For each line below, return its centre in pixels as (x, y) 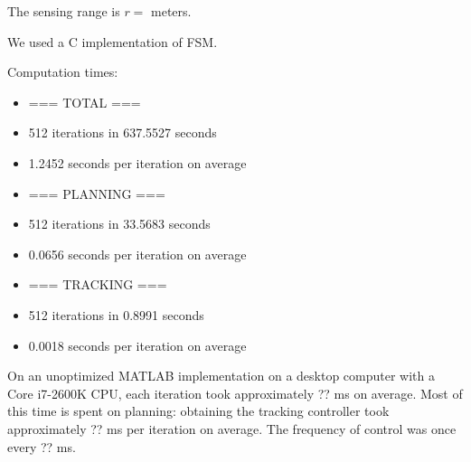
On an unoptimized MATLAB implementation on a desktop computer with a (221, 376)
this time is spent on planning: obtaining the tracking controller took (198, 411)
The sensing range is (64, 11)
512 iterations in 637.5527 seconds (122, 132)
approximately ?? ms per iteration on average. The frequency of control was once (232, 428)
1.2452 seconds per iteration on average (137, 162)
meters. (171, 11)
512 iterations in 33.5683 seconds (119, 224)
